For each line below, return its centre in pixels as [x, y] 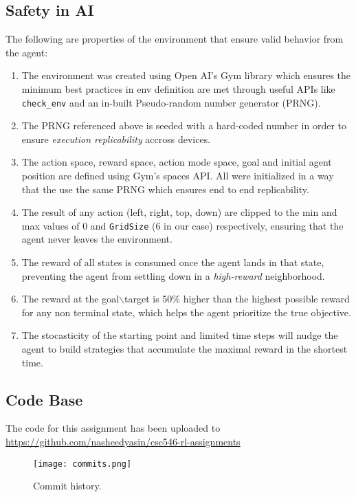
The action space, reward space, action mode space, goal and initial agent [177, 162]
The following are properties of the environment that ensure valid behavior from [175, 39]
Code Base [44, 399]
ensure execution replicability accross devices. [116, 139]
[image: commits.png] [82, 464]
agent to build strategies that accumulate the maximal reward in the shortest [185, 349]
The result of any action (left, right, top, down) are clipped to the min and [179, 212]
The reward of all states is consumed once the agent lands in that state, [173, 262]
